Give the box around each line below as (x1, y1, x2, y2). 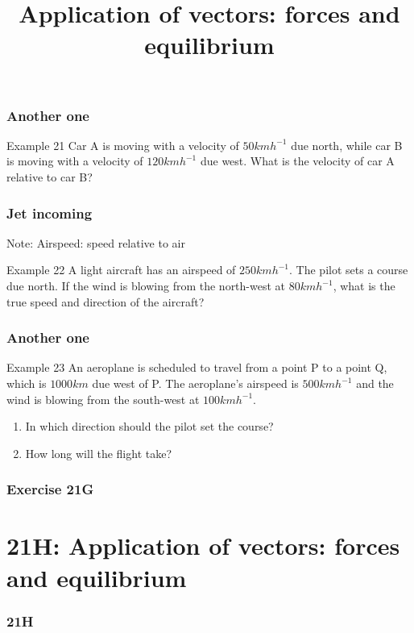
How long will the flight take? (25, 444, 172, 461)
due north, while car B (291, 136, 403, 153)
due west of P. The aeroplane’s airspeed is (92, 375, 299, 392)
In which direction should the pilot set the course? (25, 418, 274, 435)
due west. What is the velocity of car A (200, 152, 395, 169)
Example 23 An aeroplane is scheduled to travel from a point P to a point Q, (6, 359, 387, 376)
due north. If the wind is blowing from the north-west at (6, 277, 286, 294)
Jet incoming (6, 202, 93, 223)
